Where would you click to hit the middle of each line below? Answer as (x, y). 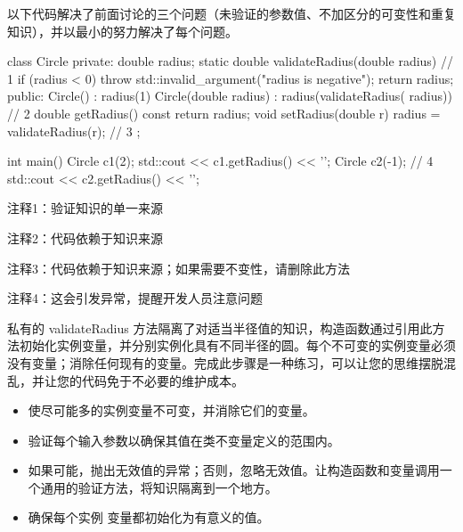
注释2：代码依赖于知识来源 (85, 237)
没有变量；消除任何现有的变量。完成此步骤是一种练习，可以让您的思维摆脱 (225, 362)
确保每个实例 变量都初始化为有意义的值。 (149, 517)
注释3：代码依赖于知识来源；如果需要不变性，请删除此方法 (179, 268)
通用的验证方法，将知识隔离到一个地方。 (159, 487)
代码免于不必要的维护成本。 (162, 380)
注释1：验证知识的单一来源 (85, 208)
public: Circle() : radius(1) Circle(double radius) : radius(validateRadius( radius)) (230, 96)
